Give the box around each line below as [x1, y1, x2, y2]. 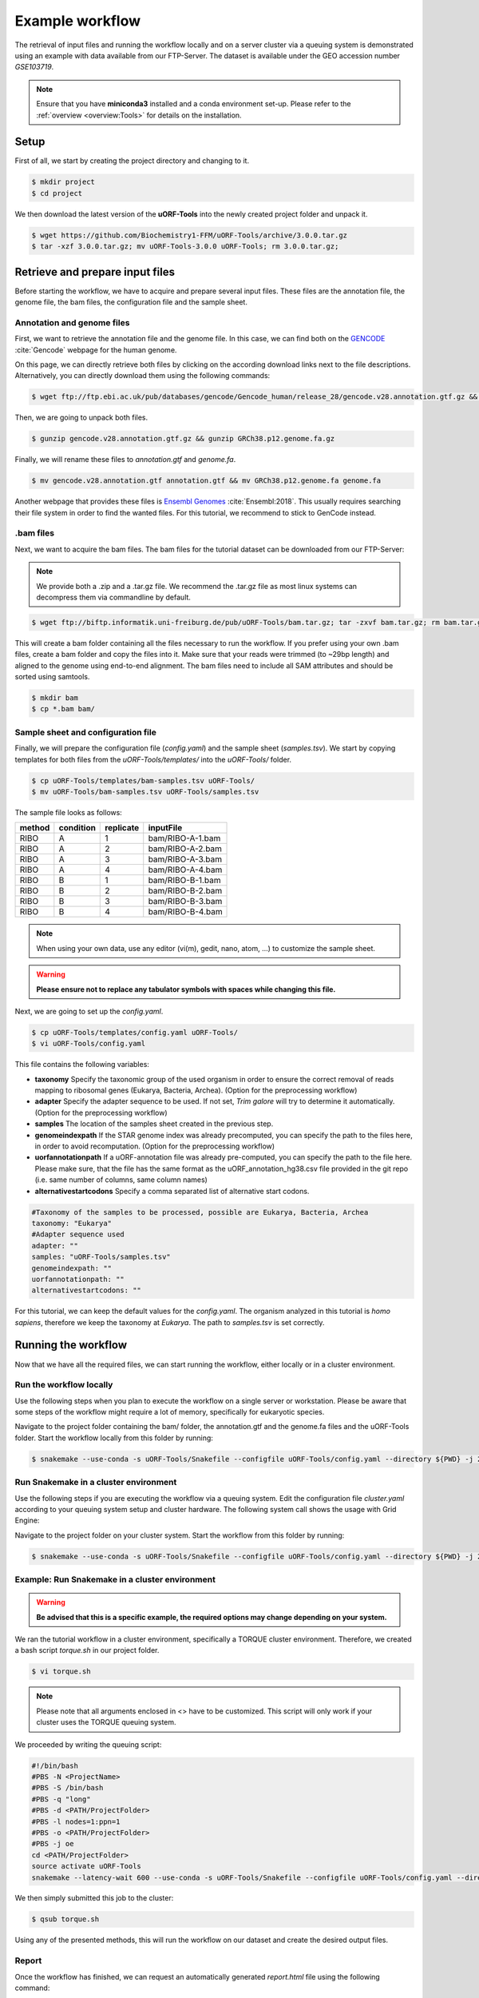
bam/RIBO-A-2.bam [148, 843, 223, 854]
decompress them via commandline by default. [36, 592, 192, 602]
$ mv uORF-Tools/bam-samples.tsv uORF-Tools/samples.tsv [31, 787, 259, 796]
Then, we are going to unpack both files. [14, 412, 148, 423]
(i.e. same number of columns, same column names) [34, 1175, 208, 1184]
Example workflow [14, 12, 141, 30]
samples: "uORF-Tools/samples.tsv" [31, 1252, 171, 1262]
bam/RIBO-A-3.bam [148, 854, 223, 865]
